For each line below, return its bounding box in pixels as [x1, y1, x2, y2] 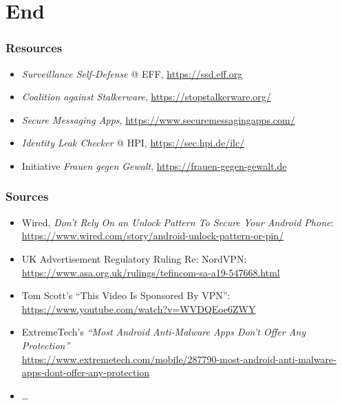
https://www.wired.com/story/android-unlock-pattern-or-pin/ [21, 228, 284, 243]
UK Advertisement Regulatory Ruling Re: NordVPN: [21, 251, 247, 265]
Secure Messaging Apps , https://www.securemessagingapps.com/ [21, 112, 295, 127]
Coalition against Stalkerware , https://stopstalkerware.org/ [21, 89, 271, 104]
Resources [6, 39, 63, 56]
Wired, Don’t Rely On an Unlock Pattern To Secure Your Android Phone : [21, 215, 334, 229]
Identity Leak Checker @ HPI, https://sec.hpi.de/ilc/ [21, 135, 245, 150]
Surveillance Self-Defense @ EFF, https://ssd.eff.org [21, 66, 243, 80]
